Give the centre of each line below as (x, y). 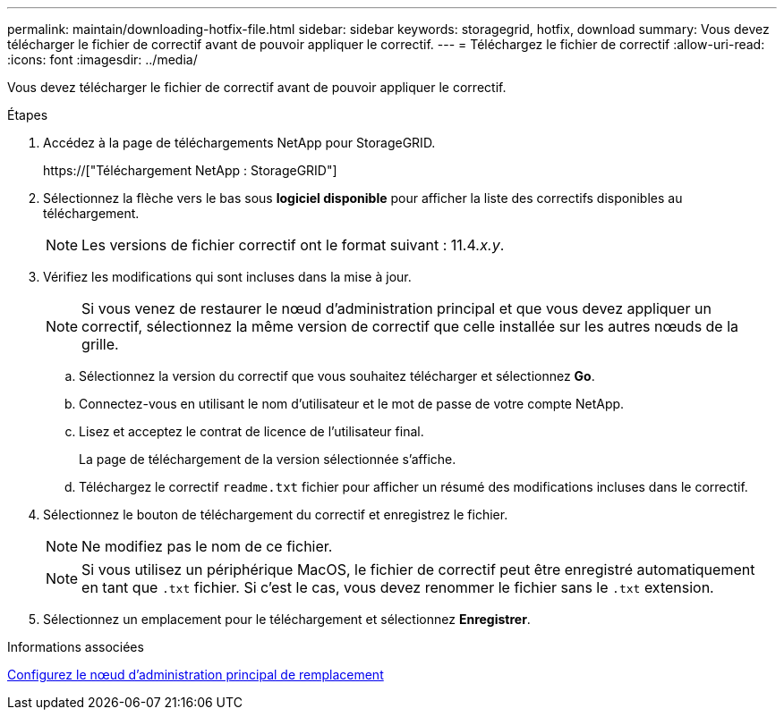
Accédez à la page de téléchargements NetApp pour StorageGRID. (239, 143)
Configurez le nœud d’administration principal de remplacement (196, 675)
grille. (100, 344)
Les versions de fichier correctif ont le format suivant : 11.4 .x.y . (293, 245)
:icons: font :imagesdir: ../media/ (102, 59)
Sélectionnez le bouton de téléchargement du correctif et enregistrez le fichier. (276, 515)
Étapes (28, 115)
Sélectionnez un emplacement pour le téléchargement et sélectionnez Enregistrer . (287, 619)
